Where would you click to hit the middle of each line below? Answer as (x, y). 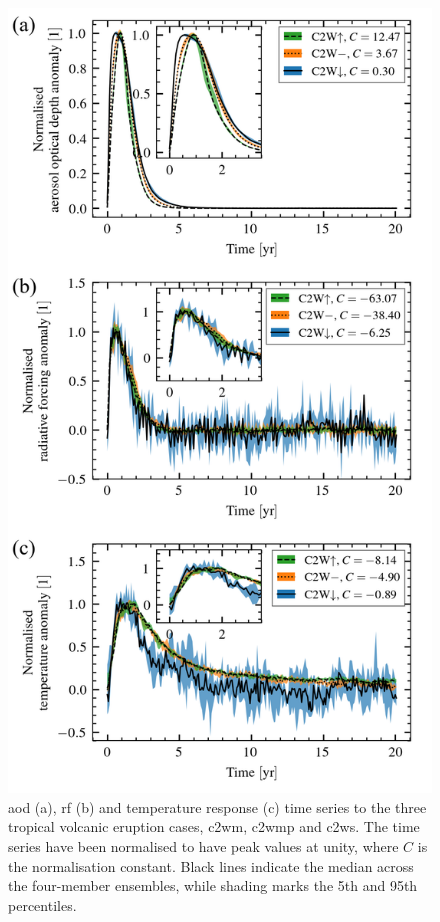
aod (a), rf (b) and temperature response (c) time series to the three (217, 806)
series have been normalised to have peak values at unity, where (203, 845)
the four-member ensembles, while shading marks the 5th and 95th (213, 885)
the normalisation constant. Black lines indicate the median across (211, 865)
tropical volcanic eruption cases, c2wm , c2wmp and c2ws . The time (214, 826)
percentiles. (42, 904)
